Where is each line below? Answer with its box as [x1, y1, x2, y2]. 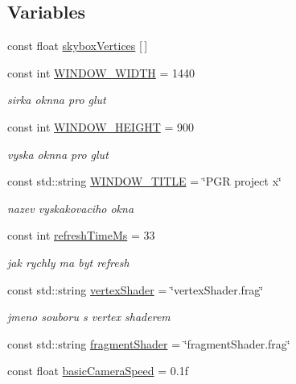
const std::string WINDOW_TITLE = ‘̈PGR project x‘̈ [7, 173, 282, 190]
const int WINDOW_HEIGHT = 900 [7, 118, 194, 135]
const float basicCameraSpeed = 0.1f [7, 362, 188, 379]
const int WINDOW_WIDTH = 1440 [7, 64, 195, 81]
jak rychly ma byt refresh [7, 253, 129, 270]
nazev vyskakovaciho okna [7, 199, 134, 216]
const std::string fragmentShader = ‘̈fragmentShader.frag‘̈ [7, 335, 290, 352]
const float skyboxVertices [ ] [7, 37, 148, 54]
